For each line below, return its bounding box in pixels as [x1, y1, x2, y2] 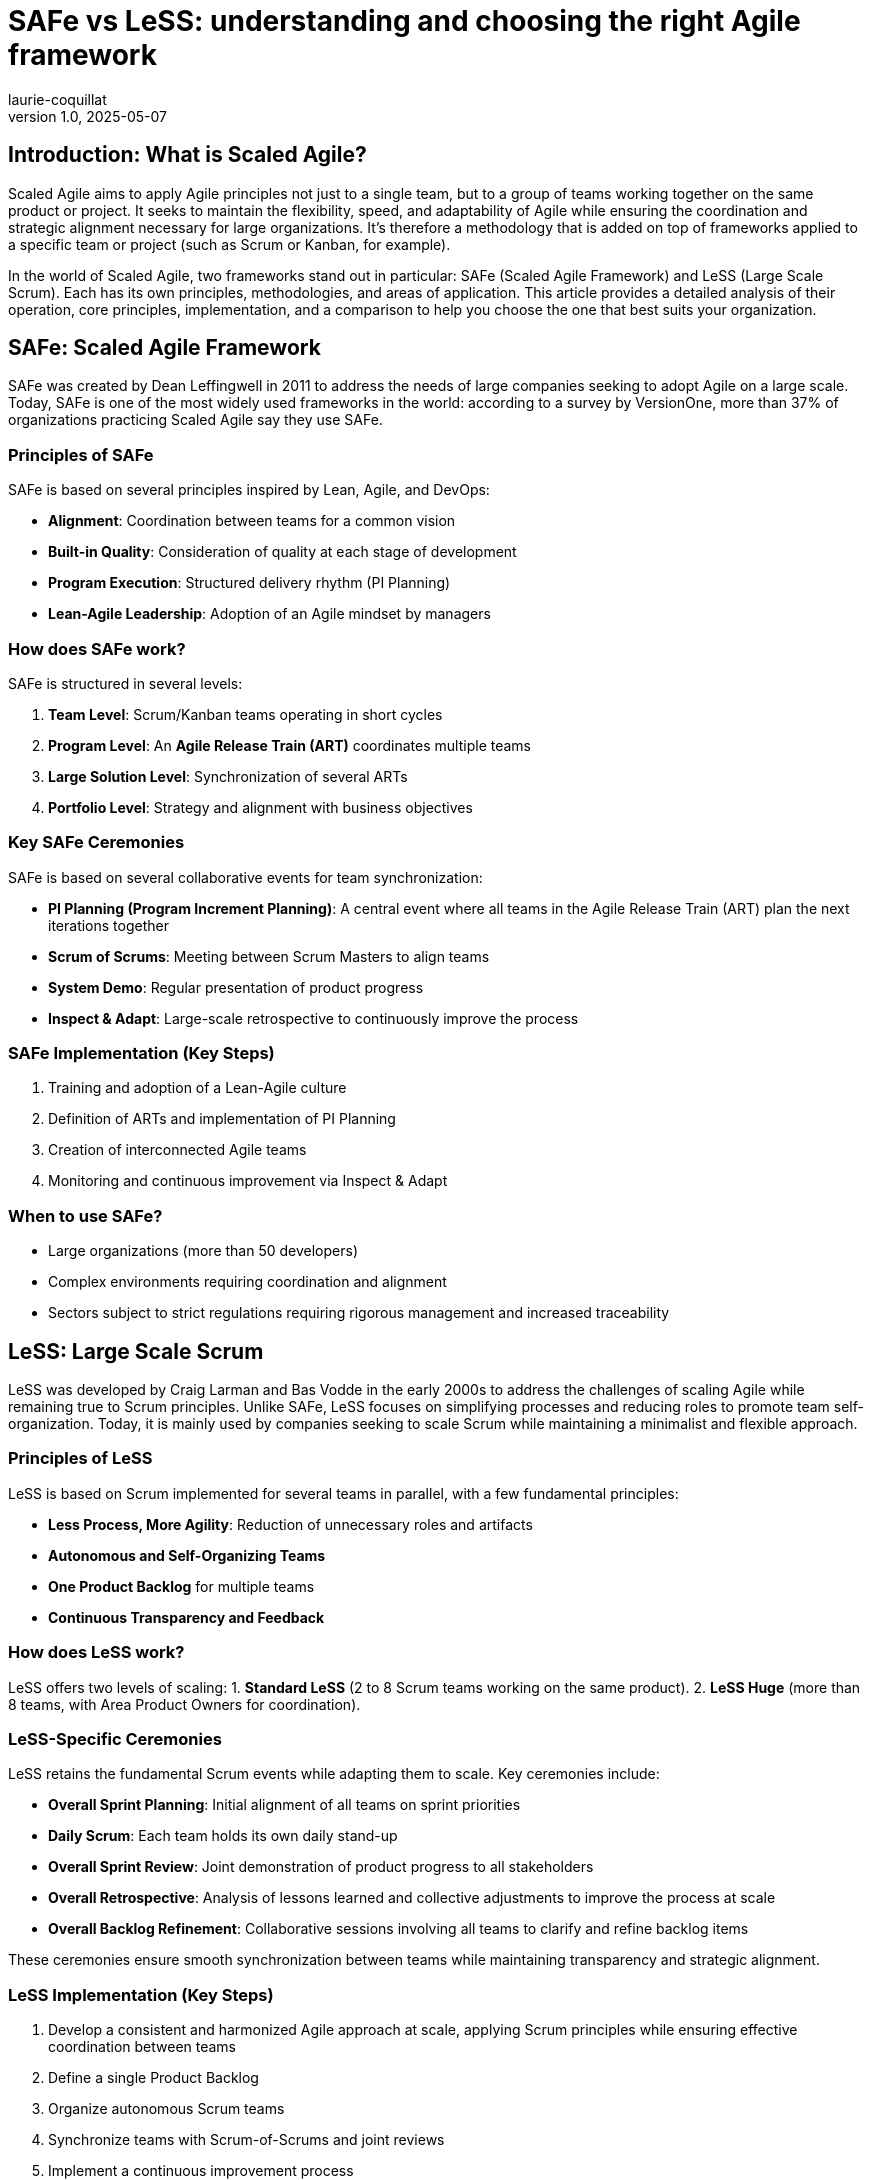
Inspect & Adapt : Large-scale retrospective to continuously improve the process [48, 1009, 579, 1027]
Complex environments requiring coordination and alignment [48, 1273, 447, 1291]
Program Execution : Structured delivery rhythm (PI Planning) [48, 574, 451, 592]
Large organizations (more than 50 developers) [48, 1242, 359, 1260]
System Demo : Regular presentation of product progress [48, 978, 424, 996]
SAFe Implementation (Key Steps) [8, 1043, 275, 1064]
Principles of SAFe [8, 444, 154, 465]
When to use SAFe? [8, 1205, 163, 1226]
